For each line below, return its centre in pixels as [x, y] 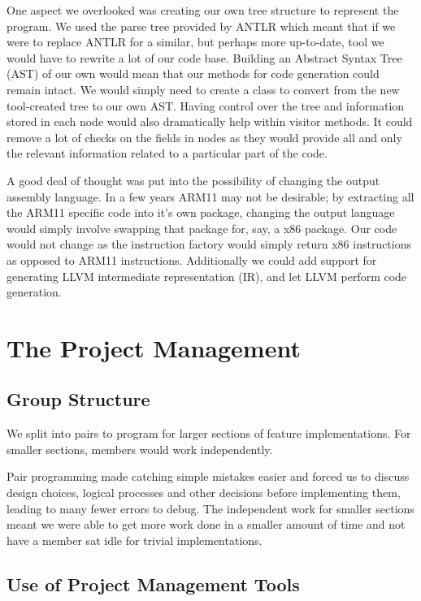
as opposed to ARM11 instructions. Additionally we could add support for [192, 259]
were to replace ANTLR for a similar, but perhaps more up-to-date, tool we [195, 42]
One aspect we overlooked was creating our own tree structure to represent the [203, 10]
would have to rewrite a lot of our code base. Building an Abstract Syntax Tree [204, 57]
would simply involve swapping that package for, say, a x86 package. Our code [202, 228]
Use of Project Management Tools [153, 584]
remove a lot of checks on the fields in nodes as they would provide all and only [204, 137]
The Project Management [154, 347]
